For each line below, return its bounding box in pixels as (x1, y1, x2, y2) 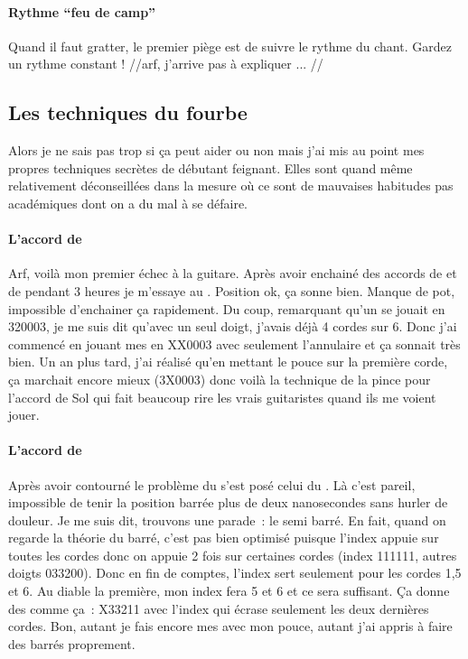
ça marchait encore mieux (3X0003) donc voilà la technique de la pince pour (8, 369, 431, 388)
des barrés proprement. (8, 634, 136, 653)
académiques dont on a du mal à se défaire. (8, 193, 248, 212)
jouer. (8, 405, 40, 424)
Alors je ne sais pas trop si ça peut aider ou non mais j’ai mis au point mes (8, 141, 425, 160)
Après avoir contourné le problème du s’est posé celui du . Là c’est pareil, (8, 475, 416, 494)
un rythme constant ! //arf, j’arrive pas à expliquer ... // (8, 54, 323, 73)
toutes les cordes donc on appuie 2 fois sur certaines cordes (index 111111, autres (8, 545, 457, 564)
